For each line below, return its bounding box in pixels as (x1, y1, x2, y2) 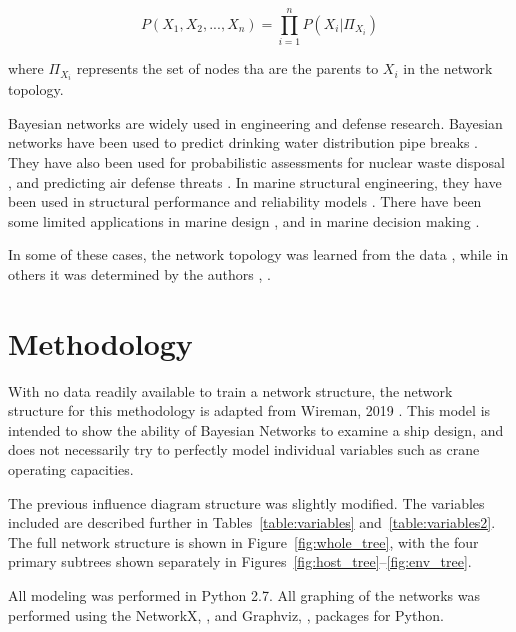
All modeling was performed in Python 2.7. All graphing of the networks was (8, 585, 480, 606)
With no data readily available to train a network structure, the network (8, 380, 453, 401)
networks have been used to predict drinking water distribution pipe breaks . (8, 132, 478, 153)
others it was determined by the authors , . (8, 263, 271, 284)
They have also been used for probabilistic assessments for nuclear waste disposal (8, 152, 505, 172)
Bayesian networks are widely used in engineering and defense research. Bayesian (8, 112, 503, 133)
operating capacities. (8, 459, 134, 480)
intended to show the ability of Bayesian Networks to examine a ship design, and (8, 419, 504, 440)
